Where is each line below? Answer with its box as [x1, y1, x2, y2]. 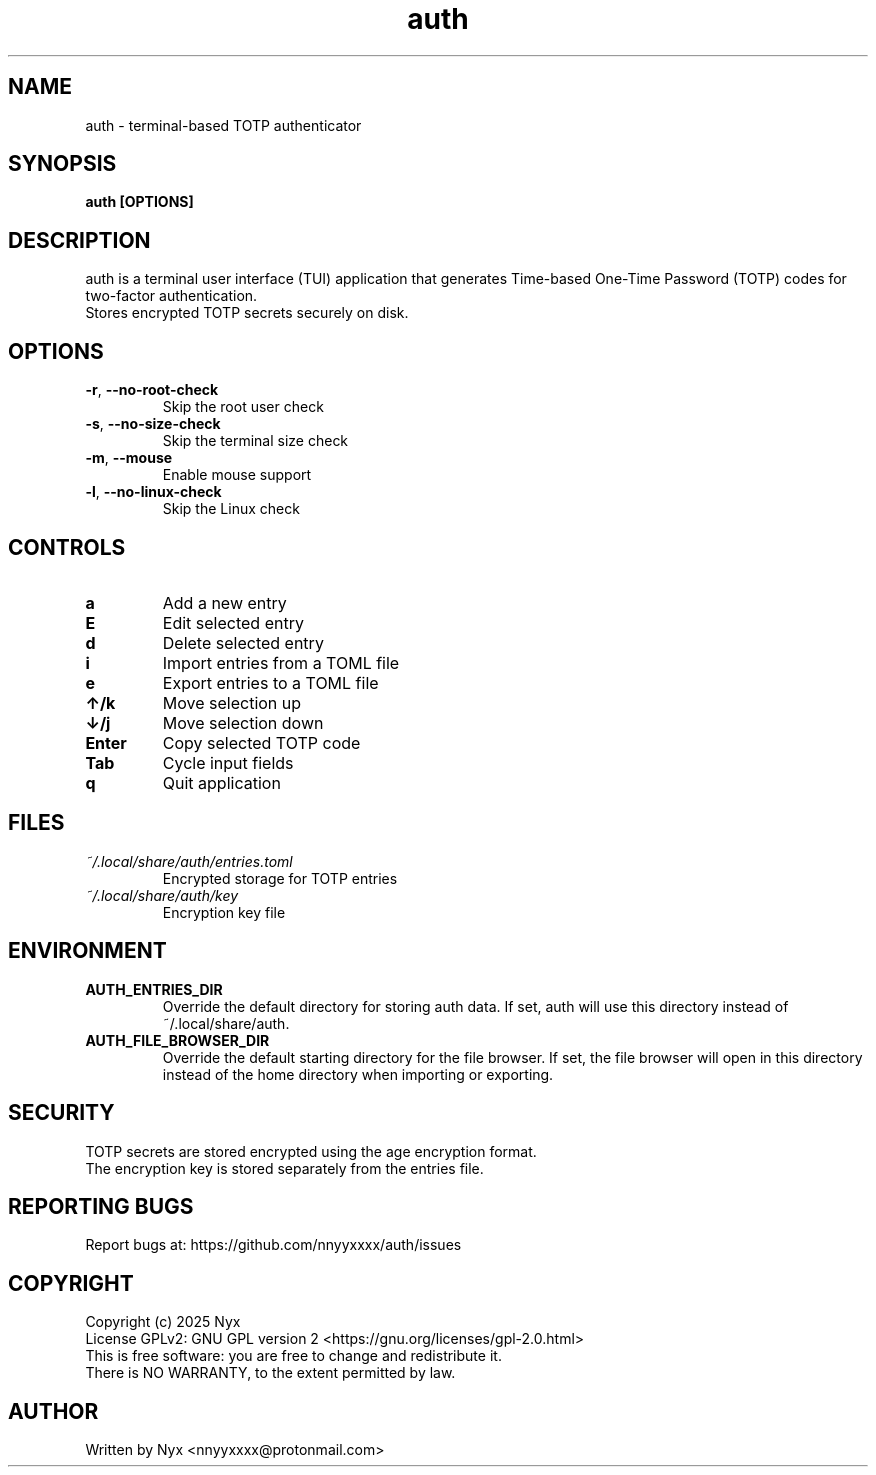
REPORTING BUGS [8, 1193, 194, 1219]
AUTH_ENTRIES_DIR [85, 980, 223, 998]
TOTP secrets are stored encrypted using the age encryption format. [85, 1142, 537, 1160]
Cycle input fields [162, 752, 294, 773]
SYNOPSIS [8, 151, 117, 177]
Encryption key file [162, 903, 286, 921]
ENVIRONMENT [8, 938, 167, 964]
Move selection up [162, 692, 302, 713]
